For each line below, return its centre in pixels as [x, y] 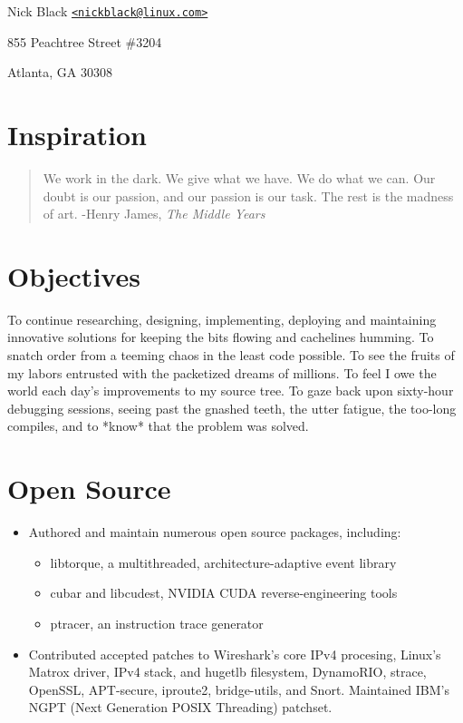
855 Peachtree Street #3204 [85, 41]
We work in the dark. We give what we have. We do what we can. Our [239, 177]
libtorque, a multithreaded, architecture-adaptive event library [223, 562]
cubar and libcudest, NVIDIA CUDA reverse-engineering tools [224, 593]
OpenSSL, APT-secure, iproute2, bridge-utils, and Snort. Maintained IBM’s [239, 689]
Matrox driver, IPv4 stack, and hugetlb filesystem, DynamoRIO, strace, [227, 672]
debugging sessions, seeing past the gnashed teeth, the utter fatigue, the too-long [232, 408]
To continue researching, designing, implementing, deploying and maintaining [222, 319]
